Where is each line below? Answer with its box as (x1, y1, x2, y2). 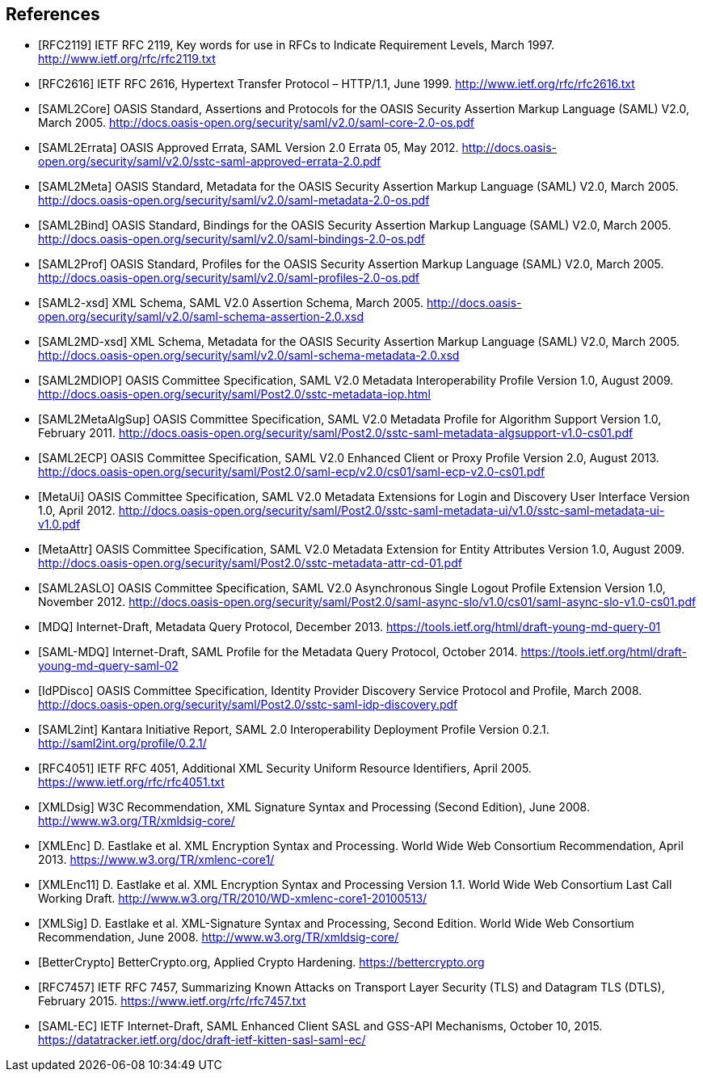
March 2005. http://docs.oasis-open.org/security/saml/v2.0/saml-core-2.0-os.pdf (38, 116, 474, 130)
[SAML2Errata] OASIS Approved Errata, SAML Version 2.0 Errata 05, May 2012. (38, 141, 459, 155)
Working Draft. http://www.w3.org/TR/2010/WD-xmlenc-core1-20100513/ (38, 891, 427, 906)
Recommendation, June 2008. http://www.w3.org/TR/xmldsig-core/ (38, 930, 399, 945)
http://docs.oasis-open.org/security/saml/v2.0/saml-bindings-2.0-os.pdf (38, 232, 425, 246)
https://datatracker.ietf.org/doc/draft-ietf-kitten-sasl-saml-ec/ (38, 1033, 366, 1047)
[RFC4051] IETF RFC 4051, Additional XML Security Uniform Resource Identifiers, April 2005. (38, 761, 532, 776)
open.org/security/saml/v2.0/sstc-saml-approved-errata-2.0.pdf (38, 154, 381, 169)
